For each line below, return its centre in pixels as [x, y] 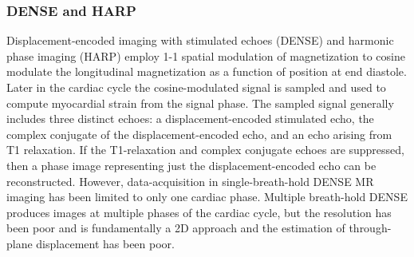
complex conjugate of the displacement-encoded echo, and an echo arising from [199, 134]
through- [370, 228]
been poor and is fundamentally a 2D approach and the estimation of [176, 228]
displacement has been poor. [105, 243]
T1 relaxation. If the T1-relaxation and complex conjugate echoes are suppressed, [205, 150]
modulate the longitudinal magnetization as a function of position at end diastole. [207, 71]
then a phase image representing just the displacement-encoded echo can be [191, 165]
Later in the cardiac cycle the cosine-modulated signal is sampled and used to [196, 87]
